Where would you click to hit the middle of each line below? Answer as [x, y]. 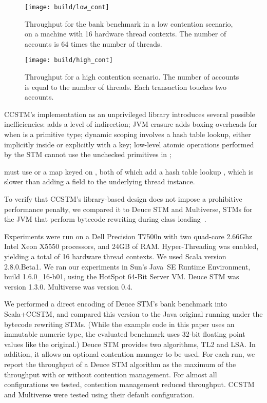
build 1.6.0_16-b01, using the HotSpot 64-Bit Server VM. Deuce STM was [122, 276]
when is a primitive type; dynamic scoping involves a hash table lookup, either [128, 134]
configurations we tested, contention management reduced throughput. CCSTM [129, 384]
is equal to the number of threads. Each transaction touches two [126, 87]
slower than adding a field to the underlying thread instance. [100, 181]
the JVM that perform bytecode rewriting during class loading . [105, 219]
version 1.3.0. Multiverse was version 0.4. [69, 286]
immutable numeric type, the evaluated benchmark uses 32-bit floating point [125, 334]
